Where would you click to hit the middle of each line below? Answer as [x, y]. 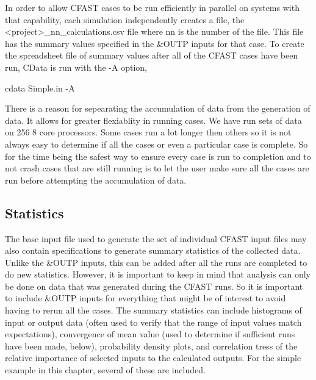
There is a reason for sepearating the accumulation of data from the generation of [158, 108]
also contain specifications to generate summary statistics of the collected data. [153, 250]
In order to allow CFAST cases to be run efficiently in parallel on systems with [152, 7]
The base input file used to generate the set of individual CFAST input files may [156, 238]
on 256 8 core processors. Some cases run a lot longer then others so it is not [148, 132]
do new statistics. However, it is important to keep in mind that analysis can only [158, 274]
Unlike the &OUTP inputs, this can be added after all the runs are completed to [156, 262]
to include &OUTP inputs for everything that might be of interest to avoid [145, 298]
